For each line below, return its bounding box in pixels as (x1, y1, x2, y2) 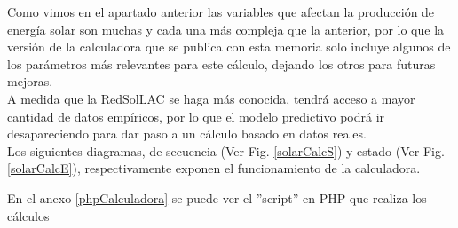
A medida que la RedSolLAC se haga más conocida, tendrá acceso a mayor (7, 89, 415, 107)
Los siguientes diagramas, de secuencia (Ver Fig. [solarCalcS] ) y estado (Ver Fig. (7, 141, 445, 160)
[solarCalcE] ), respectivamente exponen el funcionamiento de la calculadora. (7, 159, 421, 177)
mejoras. (7, 72, 53, 90)
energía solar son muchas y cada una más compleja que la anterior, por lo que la (7, 20, 445, 38)
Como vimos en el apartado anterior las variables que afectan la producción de (7, 3, 435, 20)
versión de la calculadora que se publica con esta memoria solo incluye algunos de (7, 37, 451, 56)
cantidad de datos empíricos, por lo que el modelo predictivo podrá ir (7, 106, 385, 125)
